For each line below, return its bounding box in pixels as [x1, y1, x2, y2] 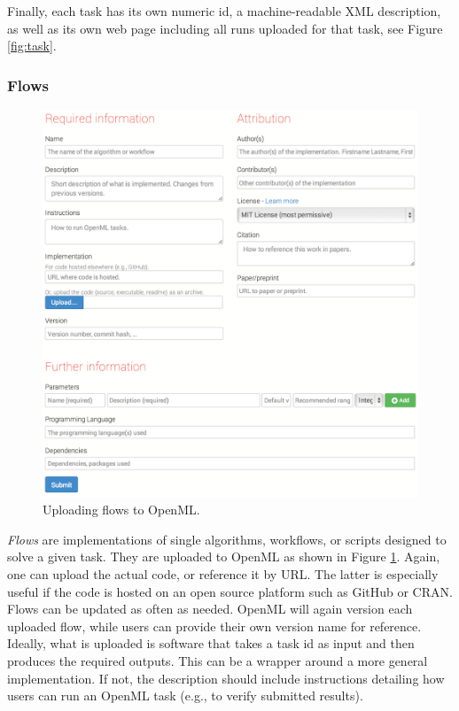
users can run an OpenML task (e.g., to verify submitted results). [7, 686, 363, 705]
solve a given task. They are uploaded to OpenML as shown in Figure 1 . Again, [7, 547, 440, 566]
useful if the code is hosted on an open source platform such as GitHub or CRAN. [7, 582, 453, 600]
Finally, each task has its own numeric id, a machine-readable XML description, [7, 2, 441, 19]
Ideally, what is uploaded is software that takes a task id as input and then [7, 634, 415, 653]
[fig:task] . [7, 36, 57, 55]
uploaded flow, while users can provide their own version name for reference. [7, 616, 422, 635]
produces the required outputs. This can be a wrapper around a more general [7, 652, 428, 670]
